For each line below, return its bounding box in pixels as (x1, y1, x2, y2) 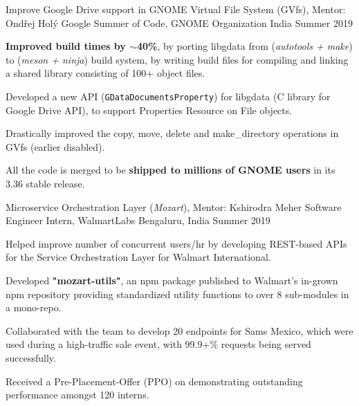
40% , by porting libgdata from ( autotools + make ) (137, 39, 353, 53)
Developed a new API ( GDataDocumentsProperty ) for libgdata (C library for (6, 89, 331, 103)
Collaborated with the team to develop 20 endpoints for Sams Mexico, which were (6, 323, 353, 338)
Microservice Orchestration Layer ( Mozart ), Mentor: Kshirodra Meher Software (6, 199, 342, 214)
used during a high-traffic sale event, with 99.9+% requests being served (6, 337, 311, 351)
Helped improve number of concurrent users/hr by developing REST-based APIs (6, 236, 347, 250)
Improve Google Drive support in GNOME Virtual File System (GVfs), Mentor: (6, 2, 346, 16)
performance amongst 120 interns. (6, 387, 149, 402)
